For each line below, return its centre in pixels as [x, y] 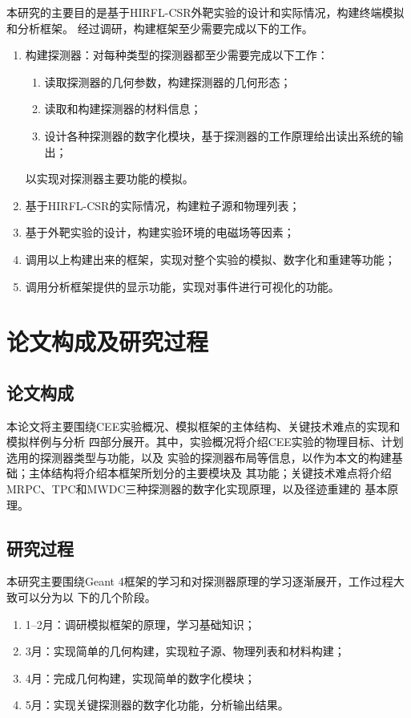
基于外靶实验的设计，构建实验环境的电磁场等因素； [160, 232]
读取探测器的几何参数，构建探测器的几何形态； [168, 81]
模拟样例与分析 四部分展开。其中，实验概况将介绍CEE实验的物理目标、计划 [205, 442]
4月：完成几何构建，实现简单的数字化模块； [140, 677]
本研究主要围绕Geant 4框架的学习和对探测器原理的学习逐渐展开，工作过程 [200, 581]
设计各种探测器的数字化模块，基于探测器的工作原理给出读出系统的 [218, 135]
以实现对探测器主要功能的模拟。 [109, 178]
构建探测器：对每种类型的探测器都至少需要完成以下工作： [177, 55]
